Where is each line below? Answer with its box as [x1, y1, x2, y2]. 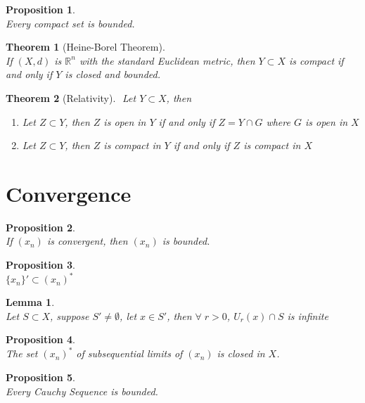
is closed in [217, 346, 265, 361]
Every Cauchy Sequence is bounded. [6, 383, 158, 398]
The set [6, 346, 38, 361]
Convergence [6, 179, 132, 207]
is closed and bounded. [65, 67, 160, 82]
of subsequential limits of [76, 346, 183, 361]
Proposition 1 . [6, 2, 75, 16]
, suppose [50, 308, 89, 323]
